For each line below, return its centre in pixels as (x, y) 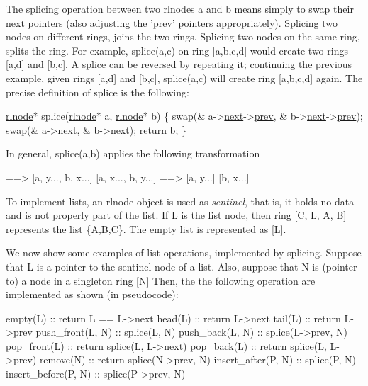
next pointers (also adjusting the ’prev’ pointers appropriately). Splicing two (172, 22)
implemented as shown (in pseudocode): (92, 294)
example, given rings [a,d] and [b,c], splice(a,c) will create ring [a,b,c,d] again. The (184, 78)
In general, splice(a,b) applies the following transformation (133, 153)
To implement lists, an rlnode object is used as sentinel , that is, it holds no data (180, 201)
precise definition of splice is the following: (97, 92)
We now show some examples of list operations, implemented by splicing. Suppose (184, 252)
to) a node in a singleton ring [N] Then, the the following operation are (161, 280)
